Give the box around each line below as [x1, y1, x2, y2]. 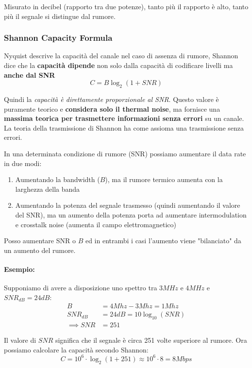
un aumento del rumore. [4, 245, 76, 255]
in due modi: [4, 158, 42, 168]
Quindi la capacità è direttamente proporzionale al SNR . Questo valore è [4, 94, 219, 104]
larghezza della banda [15, 184, 80, 194]
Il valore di [4, 335, 36, 345]
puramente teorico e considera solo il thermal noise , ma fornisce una [4, 103, 220, 114]
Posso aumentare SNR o [4, 235, 76, 246]
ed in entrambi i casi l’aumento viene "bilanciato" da [85, 235, 241, 246]
